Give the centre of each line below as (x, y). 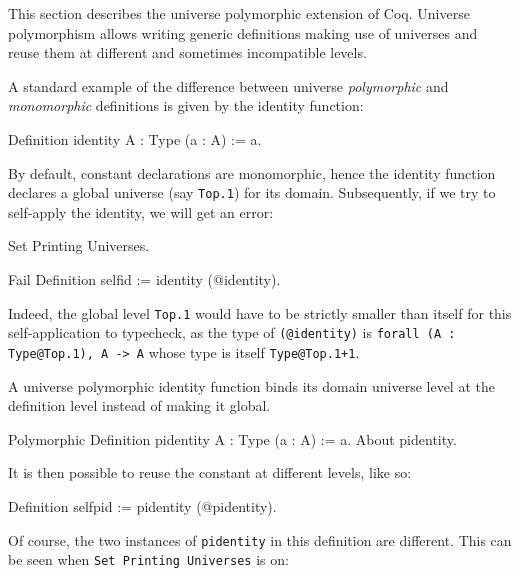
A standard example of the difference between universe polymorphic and (228, 85)
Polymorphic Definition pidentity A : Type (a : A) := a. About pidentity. (232, 438)
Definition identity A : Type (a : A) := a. (135, 138)
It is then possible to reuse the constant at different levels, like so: (210, 472)
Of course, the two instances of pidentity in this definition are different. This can (260, 539)
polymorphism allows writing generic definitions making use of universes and (243, 32)
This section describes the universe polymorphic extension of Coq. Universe (239, 13)
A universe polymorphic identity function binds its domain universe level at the (251, 385)
